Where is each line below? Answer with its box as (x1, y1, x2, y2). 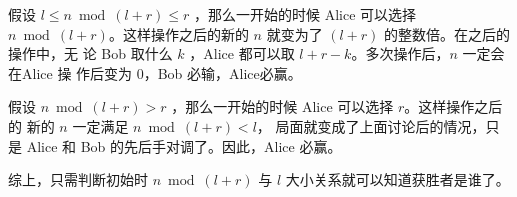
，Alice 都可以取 (189, 43, 295, 64)
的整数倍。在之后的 (384, 23, 511, 44)
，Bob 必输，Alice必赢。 (143, 62, 302, 83)
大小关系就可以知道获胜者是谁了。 (285, 169, 510, 190)
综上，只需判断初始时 (8, 169, 148, 190)
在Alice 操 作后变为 (8, 62, 133, 83)
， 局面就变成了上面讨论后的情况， (256, 115, 486, 136)
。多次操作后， (351, 43, 450, 64)
